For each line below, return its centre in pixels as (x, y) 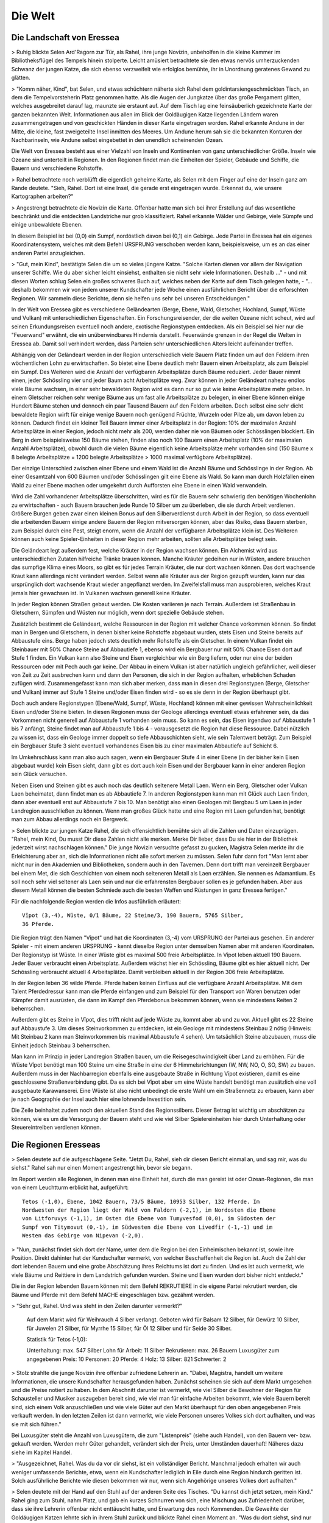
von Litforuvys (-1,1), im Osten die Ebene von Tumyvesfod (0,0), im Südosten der (149, 1219)
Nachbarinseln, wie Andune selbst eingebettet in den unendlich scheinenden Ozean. (117, 140)
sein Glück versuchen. (39, 774)
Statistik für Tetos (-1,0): (57, 1340)
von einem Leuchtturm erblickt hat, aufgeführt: (70, 1187)
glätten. (21, 78)
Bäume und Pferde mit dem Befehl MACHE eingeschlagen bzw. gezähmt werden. (113, 1295)
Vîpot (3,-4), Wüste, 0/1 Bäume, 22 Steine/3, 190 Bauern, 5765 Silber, (133, 916)
